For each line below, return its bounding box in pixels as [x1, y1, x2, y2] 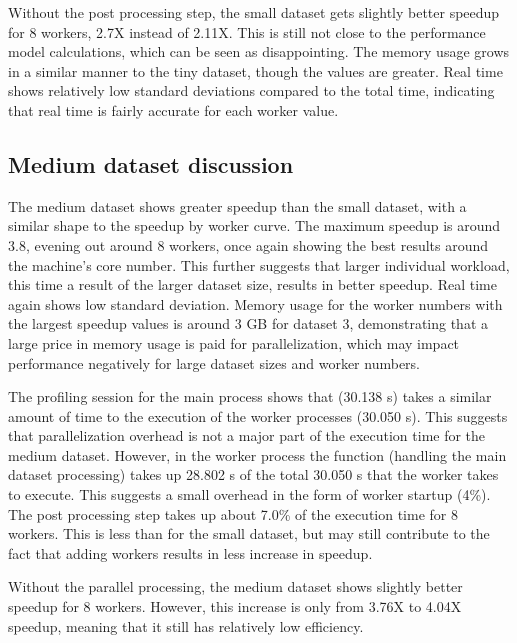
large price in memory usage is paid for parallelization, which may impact [8, 332, 460, 353]
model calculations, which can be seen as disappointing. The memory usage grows [8, 41, 510, 62]
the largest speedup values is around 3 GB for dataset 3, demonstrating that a [8, 313, 489, 334]
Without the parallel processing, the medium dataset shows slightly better [8, 576, 463, 597]
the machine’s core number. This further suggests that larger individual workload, [8, 254, 510, 275]
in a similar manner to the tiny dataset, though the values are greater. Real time [8, 60, 503, 81]
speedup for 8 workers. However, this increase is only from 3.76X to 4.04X [8, 596, 462, 617]
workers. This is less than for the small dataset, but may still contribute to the [8, 523, 490, 544]
